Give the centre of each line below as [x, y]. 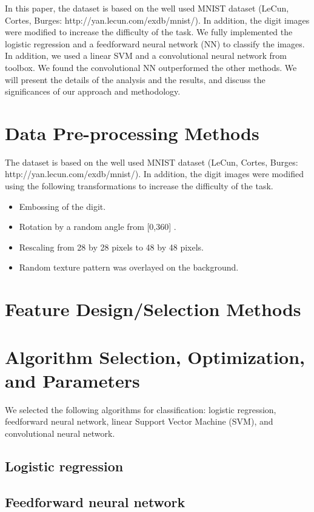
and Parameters [72, 380]
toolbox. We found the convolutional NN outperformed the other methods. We [151, 67]
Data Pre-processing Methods [132, 133]
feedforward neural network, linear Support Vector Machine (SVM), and [139, 421]
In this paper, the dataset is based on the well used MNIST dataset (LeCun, [147, 8]
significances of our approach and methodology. [93, 91]
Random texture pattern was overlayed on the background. [129, 267]
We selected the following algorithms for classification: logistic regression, [141, 409]
